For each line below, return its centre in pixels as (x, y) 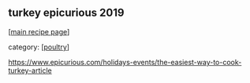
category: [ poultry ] (39, 47)
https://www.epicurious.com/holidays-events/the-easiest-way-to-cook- (125, 62)
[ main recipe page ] (39, 31)
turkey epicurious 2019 (66, 13)
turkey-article (30, 70)
